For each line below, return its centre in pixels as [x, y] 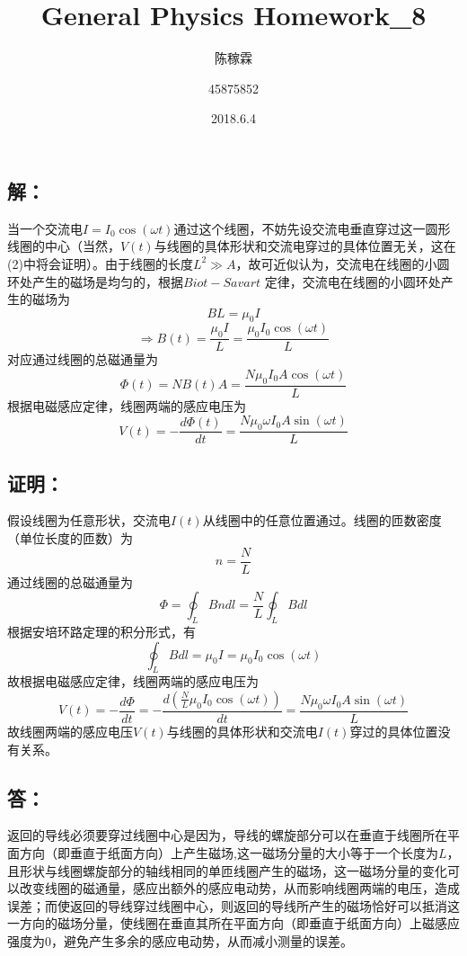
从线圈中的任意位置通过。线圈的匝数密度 [322, 520]
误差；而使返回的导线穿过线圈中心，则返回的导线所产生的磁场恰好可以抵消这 [233, 905]
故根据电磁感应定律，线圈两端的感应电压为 [133, 681]
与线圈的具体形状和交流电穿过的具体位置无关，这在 [305, 246]
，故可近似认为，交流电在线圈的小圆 [343, 263]
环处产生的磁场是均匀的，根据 [95, 281]
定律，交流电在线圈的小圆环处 [352, 281]
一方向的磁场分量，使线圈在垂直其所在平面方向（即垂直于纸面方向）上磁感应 [233, 923]
